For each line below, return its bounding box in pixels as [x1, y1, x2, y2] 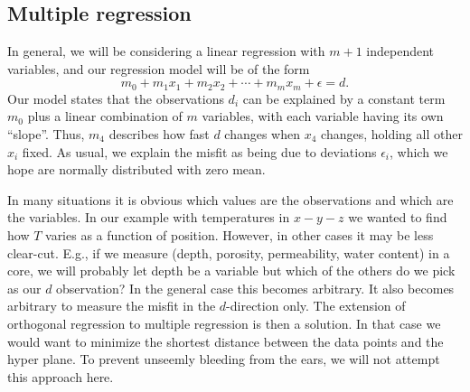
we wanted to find [348, 208, 447, 227]
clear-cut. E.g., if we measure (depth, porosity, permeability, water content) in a [7, 243, 450, 262]
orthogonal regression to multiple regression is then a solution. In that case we [7, 313, 441, 332]
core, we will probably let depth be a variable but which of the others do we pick [7, 261, 456, 280]
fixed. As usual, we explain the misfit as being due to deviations [22, 142, 377, 161]
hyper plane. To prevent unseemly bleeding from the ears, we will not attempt [7, 350, 440, 369]
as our [7, 278, 42, 297]
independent [366, 42, 435, 61]
